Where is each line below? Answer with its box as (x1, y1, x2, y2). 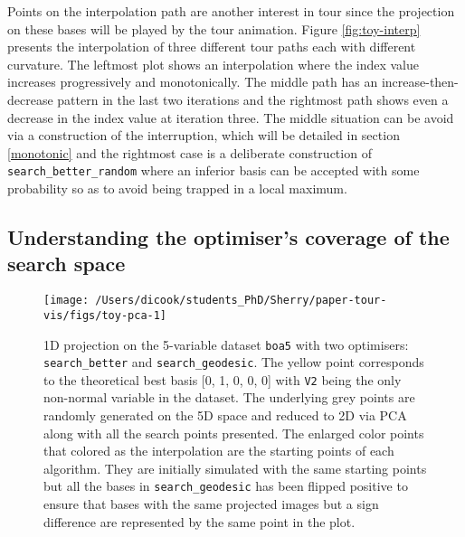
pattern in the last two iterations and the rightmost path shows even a (57, 89, 449, 108)
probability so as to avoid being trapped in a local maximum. (7, 179, 347, 197)
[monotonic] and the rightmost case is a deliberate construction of (7, 143, 372, 162)
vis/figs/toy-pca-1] (43, 308, 167, 322)
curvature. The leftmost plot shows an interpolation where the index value (7, 54, 419, 73)
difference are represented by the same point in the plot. (43, 512, 356, 531)
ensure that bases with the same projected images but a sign (43, 495, 379, 513)
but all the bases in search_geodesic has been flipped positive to (43, 476, 408, 495)
